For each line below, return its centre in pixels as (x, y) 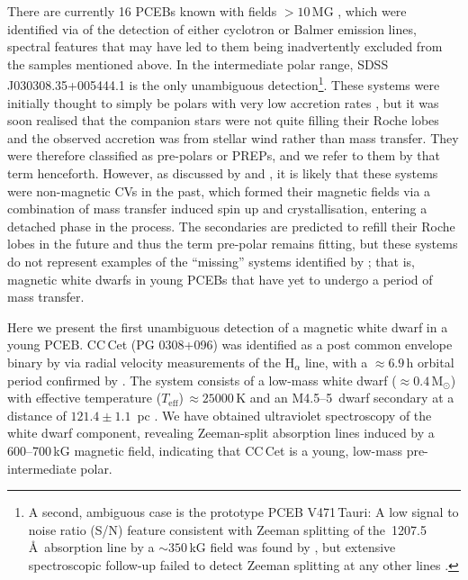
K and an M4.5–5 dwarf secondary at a (345, 398)
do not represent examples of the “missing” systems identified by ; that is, (211, 261)
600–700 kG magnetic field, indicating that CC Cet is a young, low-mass (205, 450)
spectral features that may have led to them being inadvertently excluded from (225, 46)
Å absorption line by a (91, 547)
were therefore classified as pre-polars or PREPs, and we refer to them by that (224, 155)
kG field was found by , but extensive (292, 547)
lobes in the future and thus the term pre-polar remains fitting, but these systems (233, 244)
